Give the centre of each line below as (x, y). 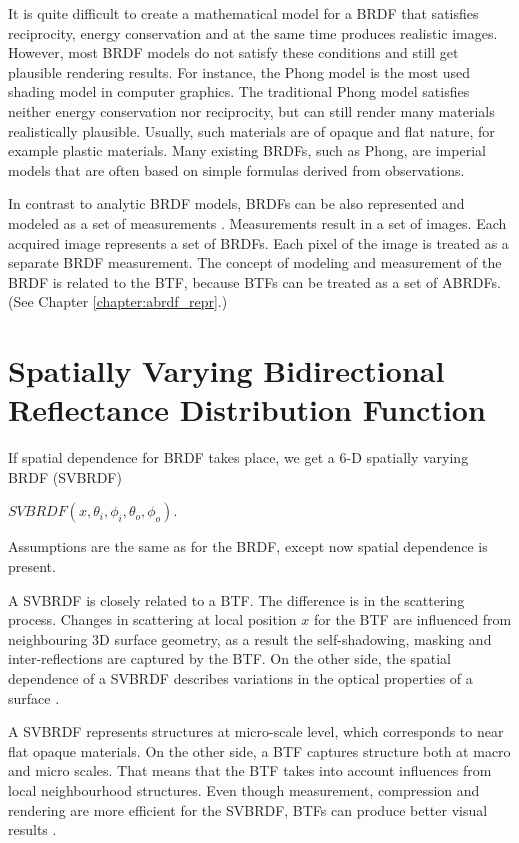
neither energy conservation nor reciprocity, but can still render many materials (251, 110)
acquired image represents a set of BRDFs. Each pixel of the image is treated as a (258, 242)
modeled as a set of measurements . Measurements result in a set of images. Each (257, 222)
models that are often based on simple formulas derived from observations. (236, 169)
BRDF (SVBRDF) (65, 476)
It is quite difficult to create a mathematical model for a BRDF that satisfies (243, 13)
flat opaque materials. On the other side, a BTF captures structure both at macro (259, 750)
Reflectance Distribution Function (247, 409)
